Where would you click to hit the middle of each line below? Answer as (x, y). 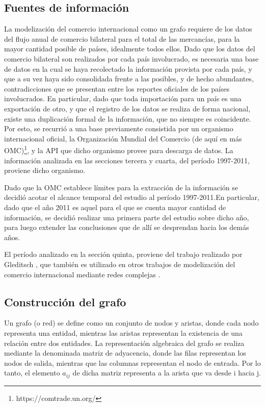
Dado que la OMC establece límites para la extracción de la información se (121, 187)
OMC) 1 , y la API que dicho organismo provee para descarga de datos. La (119, 149)
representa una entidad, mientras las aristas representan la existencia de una (123, 332)
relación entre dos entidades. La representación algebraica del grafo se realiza (124, 343)
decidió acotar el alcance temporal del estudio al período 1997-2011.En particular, (132, 197)
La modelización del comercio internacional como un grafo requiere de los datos (128, 29)
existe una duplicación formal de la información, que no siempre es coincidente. (128, 118)
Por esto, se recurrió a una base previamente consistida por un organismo (119, 128)
